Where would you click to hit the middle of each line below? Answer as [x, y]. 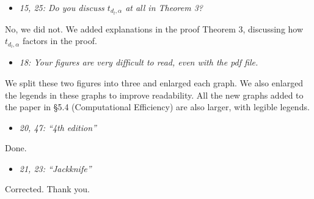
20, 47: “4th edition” [58, 127]
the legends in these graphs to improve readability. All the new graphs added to [154, 95]
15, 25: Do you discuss [62, 7]
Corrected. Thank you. [47, 189]
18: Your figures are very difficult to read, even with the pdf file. [139, 62]
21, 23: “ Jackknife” [55, 168]
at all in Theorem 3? [164, 7]
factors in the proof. [60, 41]
